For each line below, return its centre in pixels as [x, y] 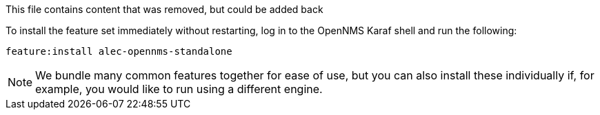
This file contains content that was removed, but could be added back [164, 9]
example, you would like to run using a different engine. [179, 89]
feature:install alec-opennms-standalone [119, 51]
